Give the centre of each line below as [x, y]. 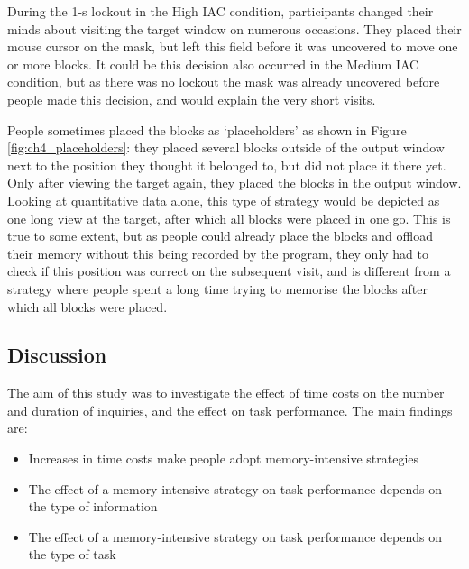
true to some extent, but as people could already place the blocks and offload [221, 236]
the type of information [93, 506]
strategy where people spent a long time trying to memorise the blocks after [217, 288]
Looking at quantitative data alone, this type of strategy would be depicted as [224, 200]
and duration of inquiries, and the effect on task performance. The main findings [230, 410]
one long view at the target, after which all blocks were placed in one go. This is [229, 218]
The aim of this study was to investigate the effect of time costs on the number [226, 393]
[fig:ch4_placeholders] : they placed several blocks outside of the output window [226, 147]
